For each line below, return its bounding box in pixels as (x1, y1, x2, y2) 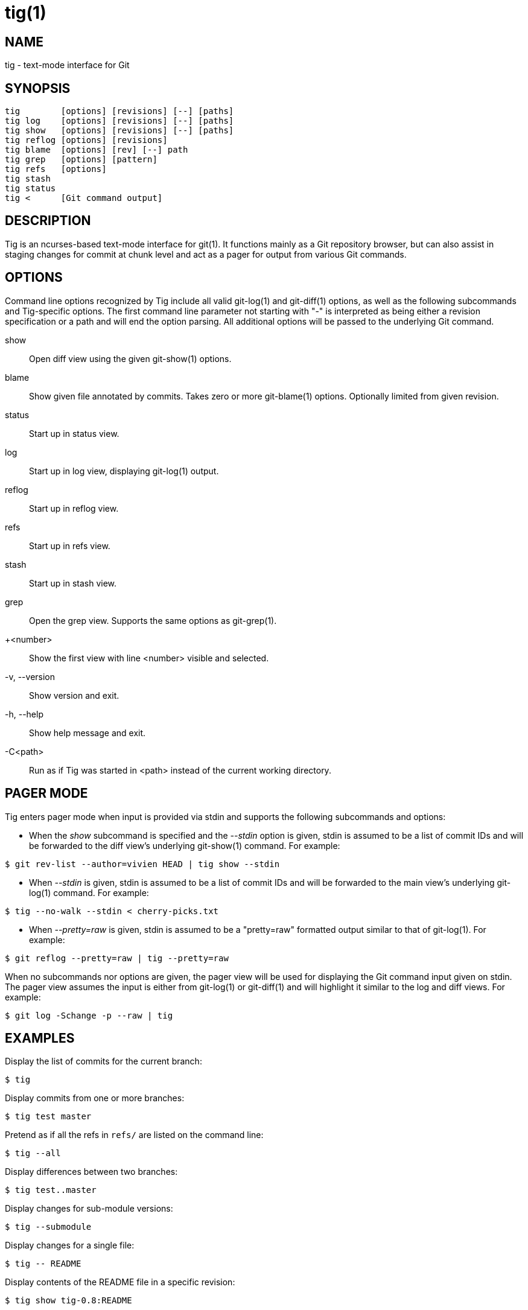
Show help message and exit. (29, 727, 146, 738)
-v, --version (5, 671, 56, 682)
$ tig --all (5, 1148, 61, 1159)
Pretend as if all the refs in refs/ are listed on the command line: (5, 1130, 264, 1140)
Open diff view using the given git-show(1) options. (29, 353, 232, 364)
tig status (5, 183, 56, 194)
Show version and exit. (29, 690, 119, 701)
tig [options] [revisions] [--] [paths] (5, 106, 234, 116)
